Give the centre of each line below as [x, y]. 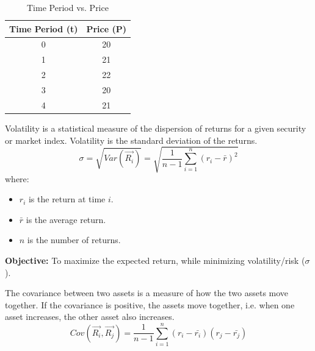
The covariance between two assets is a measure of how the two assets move [147, 293]
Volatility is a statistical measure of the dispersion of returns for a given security [156, 128]
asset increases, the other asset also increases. [90, 317]
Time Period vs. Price [68, 7]
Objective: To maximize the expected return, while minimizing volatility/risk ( [155, 261]
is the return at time [67, 199]
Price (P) [106, 28]
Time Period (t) [44, 28]
